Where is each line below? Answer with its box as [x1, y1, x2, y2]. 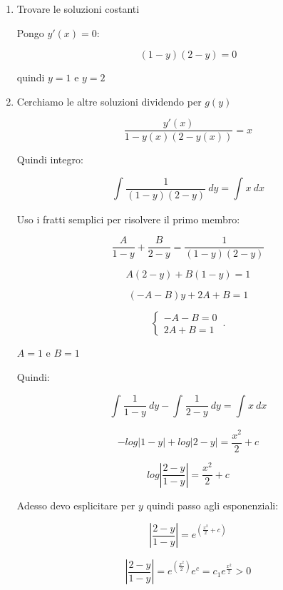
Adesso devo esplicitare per [16, 497, 135, 512]
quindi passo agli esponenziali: [146, 497, 279, 512]
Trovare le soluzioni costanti [16, 1, 140, 16]
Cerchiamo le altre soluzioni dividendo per [16, 93, 202, 108]
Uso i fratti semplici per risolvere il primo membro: [16, 211, 240, 226]
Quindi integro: [16, 152, 83, 167]
